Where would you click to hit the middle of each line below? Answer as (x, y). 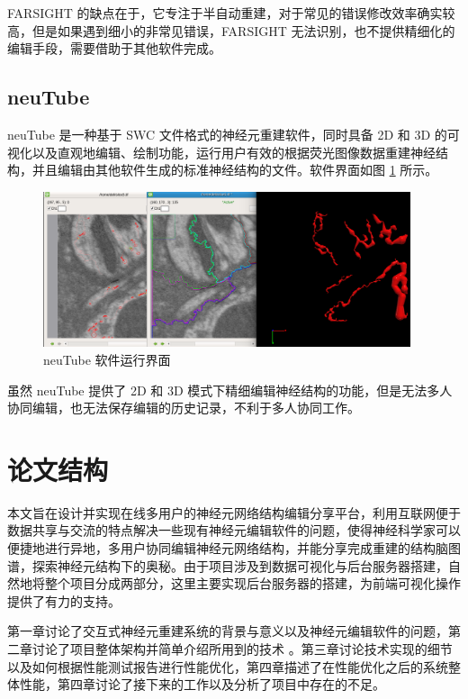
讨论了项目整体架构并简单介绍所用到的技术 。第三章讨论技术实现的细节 (242, 649)
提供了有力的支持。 (64, 600)
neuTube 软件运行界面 (107, 359)
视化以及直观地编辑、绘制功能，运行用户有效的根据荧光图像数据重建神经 (221, 152)
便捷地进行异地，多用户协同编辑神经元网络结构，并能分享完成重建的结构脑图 (234, 548)
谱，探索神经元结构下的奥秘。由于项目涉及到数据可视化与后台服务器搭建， (228, 565)
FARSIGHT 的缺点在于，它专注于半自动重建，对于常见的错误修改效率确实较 (231, 13)
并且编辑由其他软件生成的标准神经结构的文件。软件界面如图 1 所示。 (235, 170)
